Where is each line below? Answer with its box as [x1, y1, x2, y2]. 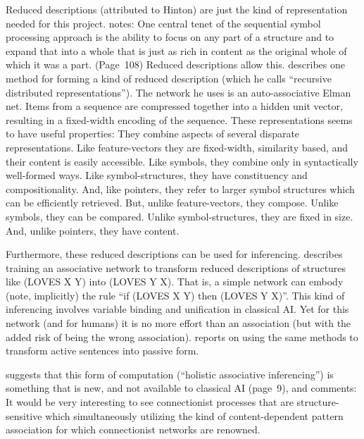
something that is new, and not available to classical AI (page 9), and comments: [6, 381, 357, 395]
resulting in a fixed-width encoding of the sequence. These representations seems [6, 112, 353, 127]
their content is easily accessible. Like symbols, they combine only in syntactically [6, 154, 358, 168]
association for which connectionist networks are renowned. [6, 422, 261, 437]
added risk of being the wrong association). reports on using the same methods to [6, 329, 358, 344]
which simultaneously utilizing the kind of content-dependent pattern [45, 408, 344, 423]
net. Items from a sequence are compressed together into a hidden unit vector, [6, 99, 343, 113]
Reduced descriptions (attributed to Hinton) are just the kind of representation [6, 2, 348, 16]
